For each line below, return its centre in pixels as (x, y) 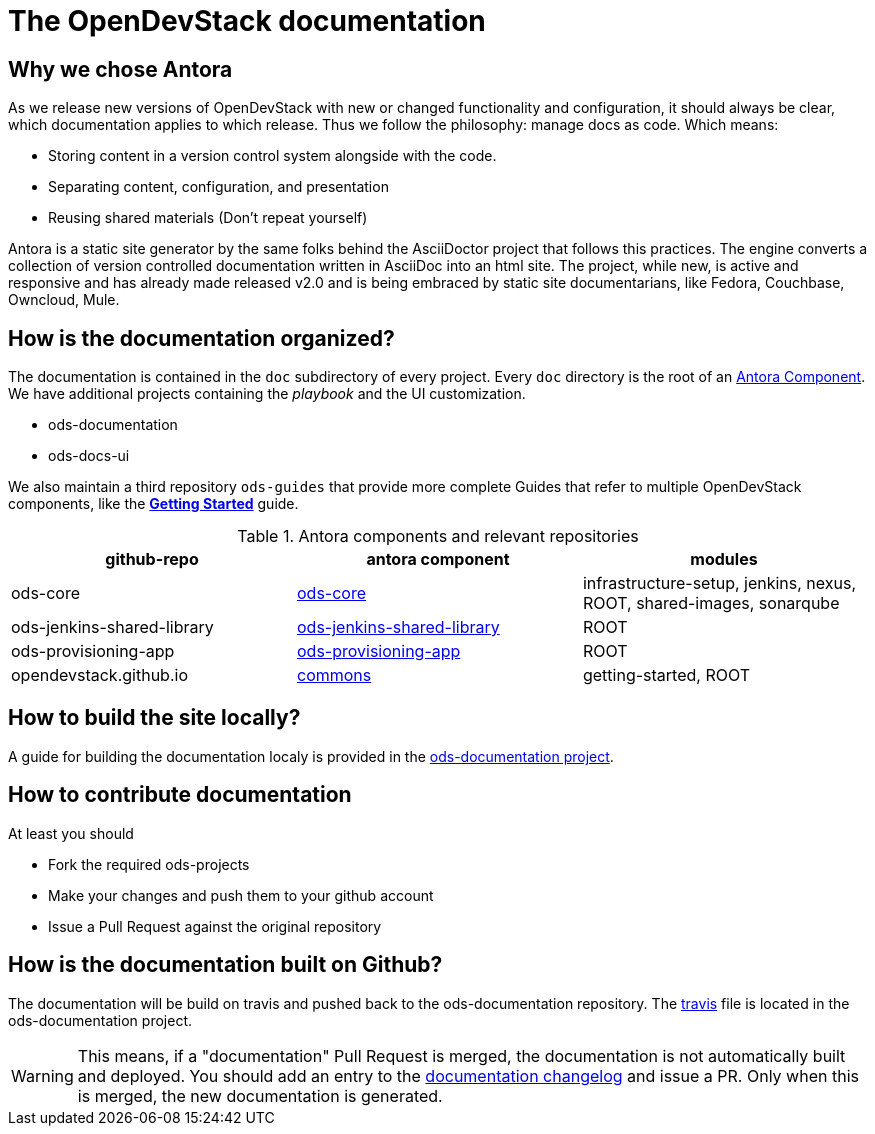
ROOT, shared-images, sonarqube (711, 603)
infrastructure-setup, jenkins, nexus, (719, 583)
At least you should (71, 833)
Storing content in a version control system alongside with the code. (272, 156)
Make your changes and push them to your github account (241, 895)
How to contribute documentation (180, 795)
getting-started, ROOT (666, 675)
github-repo (152, 559)
